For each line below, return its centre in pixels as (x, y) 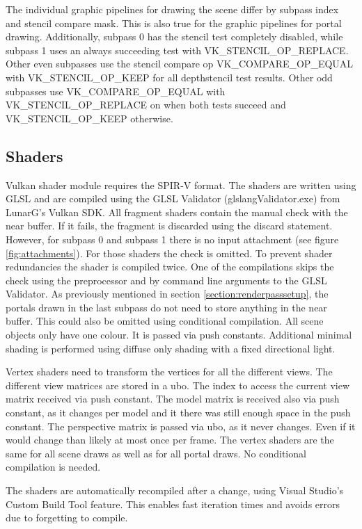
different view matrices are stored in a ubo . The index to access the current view (178, 385)
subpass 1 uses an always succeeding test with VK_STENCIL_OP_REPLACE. (177, 50)
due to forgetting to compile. (67, 518)
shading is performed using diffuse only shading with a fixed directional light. (171, 348)
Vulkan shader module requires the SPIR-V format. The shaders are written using (181, 185)
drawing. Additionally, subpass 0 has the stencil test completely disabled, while (174, 36)
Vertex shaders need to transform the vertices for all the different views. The (169, 372)
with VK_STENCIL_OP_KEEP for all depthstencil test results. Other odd (169, 77)
